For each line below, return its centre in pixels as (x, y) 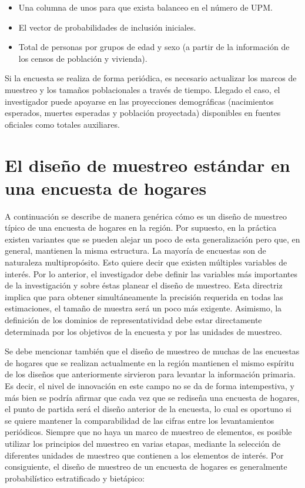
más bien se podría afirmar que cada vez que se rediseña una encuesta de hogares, (152, 397)
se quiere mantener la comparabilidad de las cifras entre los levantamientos (140, 420)
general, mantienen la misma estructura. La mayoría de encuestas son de (135, 250)
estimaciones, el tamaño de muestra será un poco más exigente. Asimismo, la (143, 308)
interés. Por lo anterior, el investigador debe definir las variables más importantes (151, 273)
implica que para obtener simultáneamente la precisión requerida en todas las (144, 296)
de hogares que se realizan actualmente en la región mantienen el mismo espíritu (150, 362)
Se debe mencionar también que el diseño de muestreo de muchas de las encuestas (152, 351)
